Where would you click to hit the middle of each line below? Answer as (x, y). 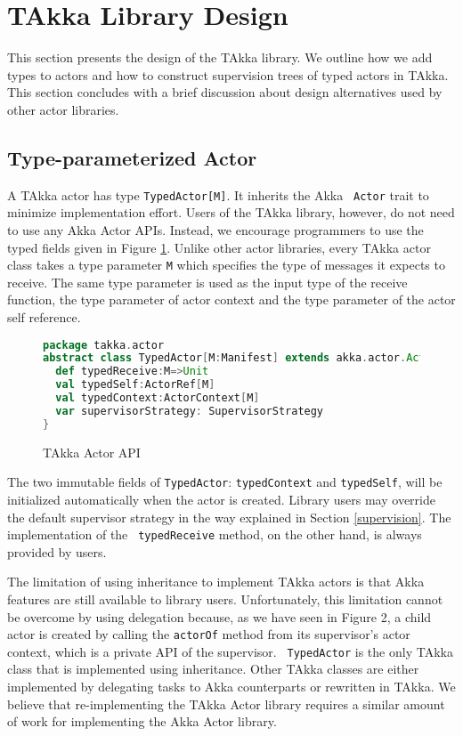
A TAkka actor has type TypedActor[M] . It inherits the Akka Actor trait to (218, 194)
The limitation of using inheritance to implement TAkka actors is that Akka (216, 582)
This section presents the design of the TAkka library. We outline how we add (220, 57)
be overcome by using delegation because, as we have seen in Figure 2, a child (219, 616)
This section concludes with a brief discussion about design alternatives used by (225, 92)
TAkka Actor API (92, 452)
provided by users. (57, 551)
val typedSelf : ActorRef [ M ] (135, 385)
